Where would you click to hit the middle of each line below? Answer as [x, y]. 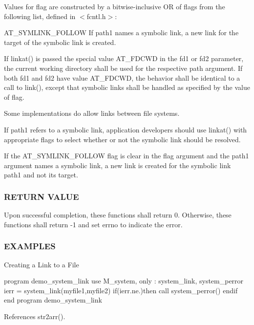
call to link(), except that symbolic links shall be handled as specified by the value [127, 87]
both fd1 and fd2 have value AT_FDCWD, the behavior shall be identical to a [122, 77]
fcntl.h [96, 16]
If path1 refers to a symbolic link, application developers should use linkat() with [126, 129]
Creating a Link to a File [42, 264]
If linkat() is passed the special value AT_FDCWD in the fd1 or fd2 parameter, [124, 58]
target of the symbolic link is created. [60, 42]
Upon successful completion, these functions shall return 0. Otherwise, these [118, 215]
